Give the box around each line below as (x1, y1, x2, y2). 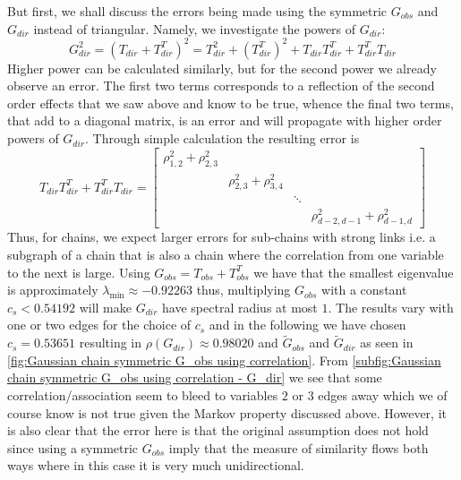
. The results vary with (328, 297, 454, 316)
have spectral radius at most (162, 297, 318, 316)
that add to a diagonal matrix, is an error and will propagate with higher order (7, 111, 442, 130)
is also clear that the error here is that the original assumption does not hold (7, 421, 429, 440)
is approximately (7, 280, 98, 299)
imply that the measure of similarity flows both (168, 438, 429, 457)
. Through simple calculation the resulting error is (85, 129, 360, 148)
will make (79, 297, 132, 316)
